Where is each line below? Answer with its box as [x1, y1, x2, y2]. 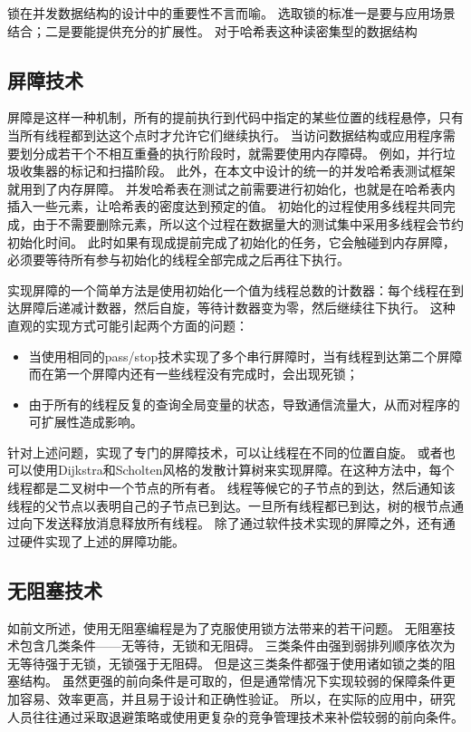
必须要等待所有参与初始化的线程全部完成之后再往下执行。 [7, 250, 350, 269]
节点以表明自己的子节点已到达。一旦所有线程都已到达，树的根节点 [57, 496, 451, 515]
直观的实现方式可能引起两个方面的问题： [7, 315, 248, 334]
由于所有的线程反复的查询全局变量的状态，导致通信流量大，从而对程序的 [28, 394, 460, 413]
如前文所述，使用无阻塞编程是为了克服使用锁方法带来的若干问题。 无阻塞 [7, 618, 443, 637]
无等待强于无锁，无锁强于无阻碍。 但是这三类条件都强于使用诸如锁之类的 [7, 653, 443, 672]
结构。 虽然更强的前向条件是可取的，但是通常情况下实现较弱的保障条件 [19, 671, 443, 690]
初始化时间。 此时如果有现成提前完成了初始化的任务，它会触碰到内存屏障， [7, 232, 456, 251]
